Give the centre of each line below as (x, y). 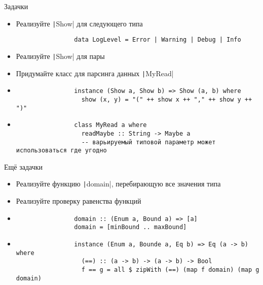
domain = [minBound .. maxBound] (130, 227)
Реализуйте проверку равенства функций (79, 201)
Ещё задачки (24, 166)
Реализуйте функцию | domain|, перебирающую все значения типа (118, 184)
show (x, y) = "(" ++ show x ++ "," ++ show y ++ (167, 99)
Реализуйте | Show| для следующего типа (79, 23)
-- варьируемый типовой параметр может (148, 142)
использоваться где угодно (61, 151)
